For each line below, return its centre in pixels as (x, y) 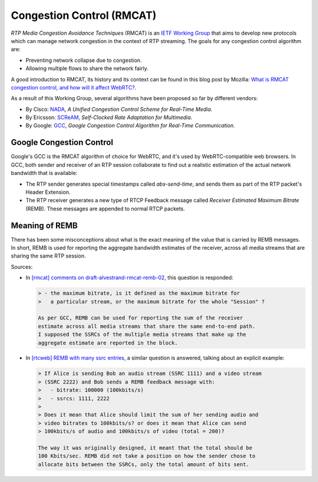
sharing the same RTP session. (49, 256)
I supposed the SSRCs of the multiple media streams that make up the (142, 335)
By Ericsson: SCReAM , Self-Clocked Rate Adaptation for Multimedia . (109, 117)
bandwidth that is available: (44, 173)
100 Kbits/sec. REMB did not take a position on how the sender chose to (147, 456)
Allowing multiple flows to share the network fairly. (87, 68)
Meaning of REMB (44, 225)
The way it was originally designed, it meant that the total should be (145, 448)
